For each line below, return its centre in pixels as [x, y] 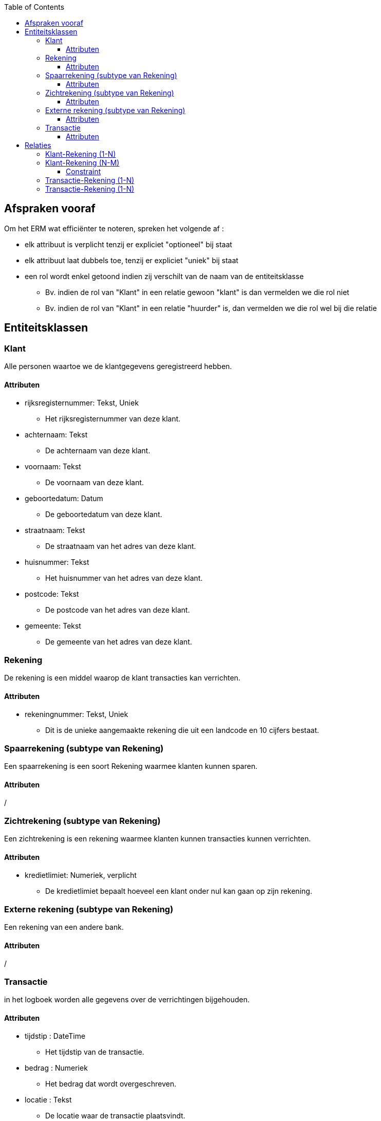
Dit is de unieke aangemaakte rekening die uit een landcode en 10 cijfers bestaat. [182, 730]
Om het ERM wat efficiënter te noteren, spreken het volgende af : [114, 228]
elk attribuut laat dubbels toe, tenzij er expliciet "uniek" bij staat [132, 260]
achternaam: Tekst [56, 435]
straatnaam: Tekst [55, 530]
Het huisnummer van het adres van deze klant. [124, 578]
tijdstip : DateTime [55, 1036]
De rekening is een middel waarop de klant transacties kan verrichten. [122, 678]
